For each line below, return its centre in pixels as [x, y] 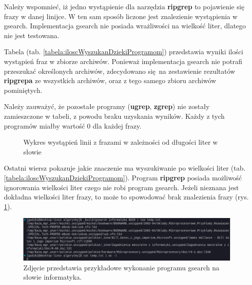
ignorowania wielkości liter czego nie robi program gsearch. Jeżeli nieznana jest [122, 187]
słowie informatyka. [53, 277]
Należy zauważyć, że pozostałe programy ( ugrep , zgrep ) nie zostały [107, 106]
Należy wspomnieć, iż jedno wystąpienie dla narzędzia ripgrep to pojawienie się [124, 6]
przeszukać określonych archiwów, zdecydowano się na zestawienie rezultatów [120, 71]
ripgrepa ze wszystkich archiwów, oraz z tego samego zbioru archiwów [110, 80]
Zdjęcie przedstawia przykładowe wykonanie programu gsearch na [122, 267]
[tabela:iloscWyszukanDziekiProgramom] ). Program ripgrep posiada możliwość [123, 177]
